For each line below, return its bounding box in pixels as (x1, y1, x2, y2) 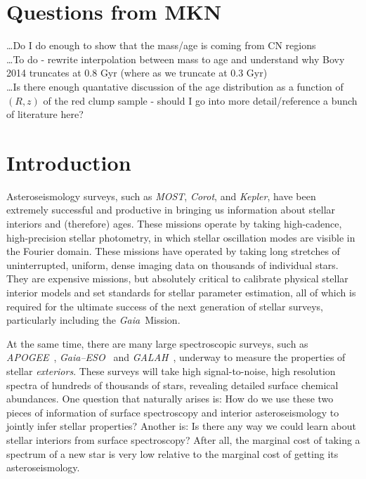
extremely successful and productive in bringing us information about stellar (6, 202, 336, 217)
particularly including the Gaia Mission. (6, 313, 181, 327)
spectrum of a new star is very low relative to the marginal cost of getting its (6, 446, 339, 461)
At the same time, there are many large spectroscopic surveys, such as (6, 336, 308, 350)
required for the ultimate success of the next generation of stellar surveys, (6, 298, 324, 313)
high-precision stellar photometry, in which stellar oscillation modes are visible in (6, 230, 355, 244)
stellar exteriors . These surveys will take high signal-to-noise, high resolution (6, 363, 336, 378)
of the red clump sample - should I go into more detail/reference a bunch (43, 93, 358, 107)
